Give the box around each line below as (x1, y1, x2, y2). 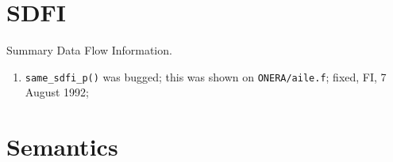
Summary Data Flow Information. (6, 42, 172, 58)
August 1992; (25, 84, 89, 100)
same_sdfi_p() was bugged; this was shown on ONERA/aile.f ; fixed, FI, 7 (25, 68, 387, 85)
